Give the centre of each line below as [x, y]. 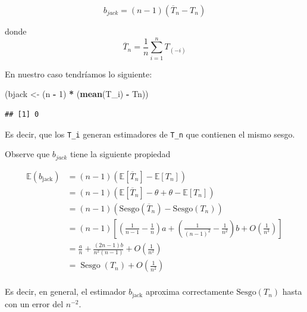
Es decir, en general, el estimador [65, 291]
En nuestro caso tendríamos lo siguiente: [79, 74]
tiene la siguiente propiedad [120, 154]
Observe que [27, 154]
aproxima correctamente [189, 291]
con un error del [34, 303]
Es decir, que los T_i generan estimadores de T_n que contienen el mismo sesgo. [150, 134]
